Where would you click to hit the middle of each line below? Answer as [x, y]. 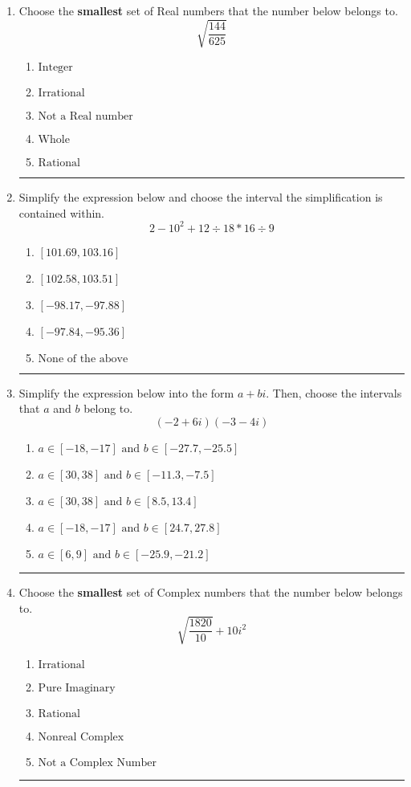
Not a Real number [85, 117]
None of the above [83, 359]
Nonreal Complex [81, 737]
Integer [55, 68]
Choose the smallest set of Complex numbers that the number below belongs [211, 592]
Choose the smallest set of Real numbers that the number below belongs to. [208, 10]
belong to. [108, 408]
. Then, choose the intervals [334, 392]
